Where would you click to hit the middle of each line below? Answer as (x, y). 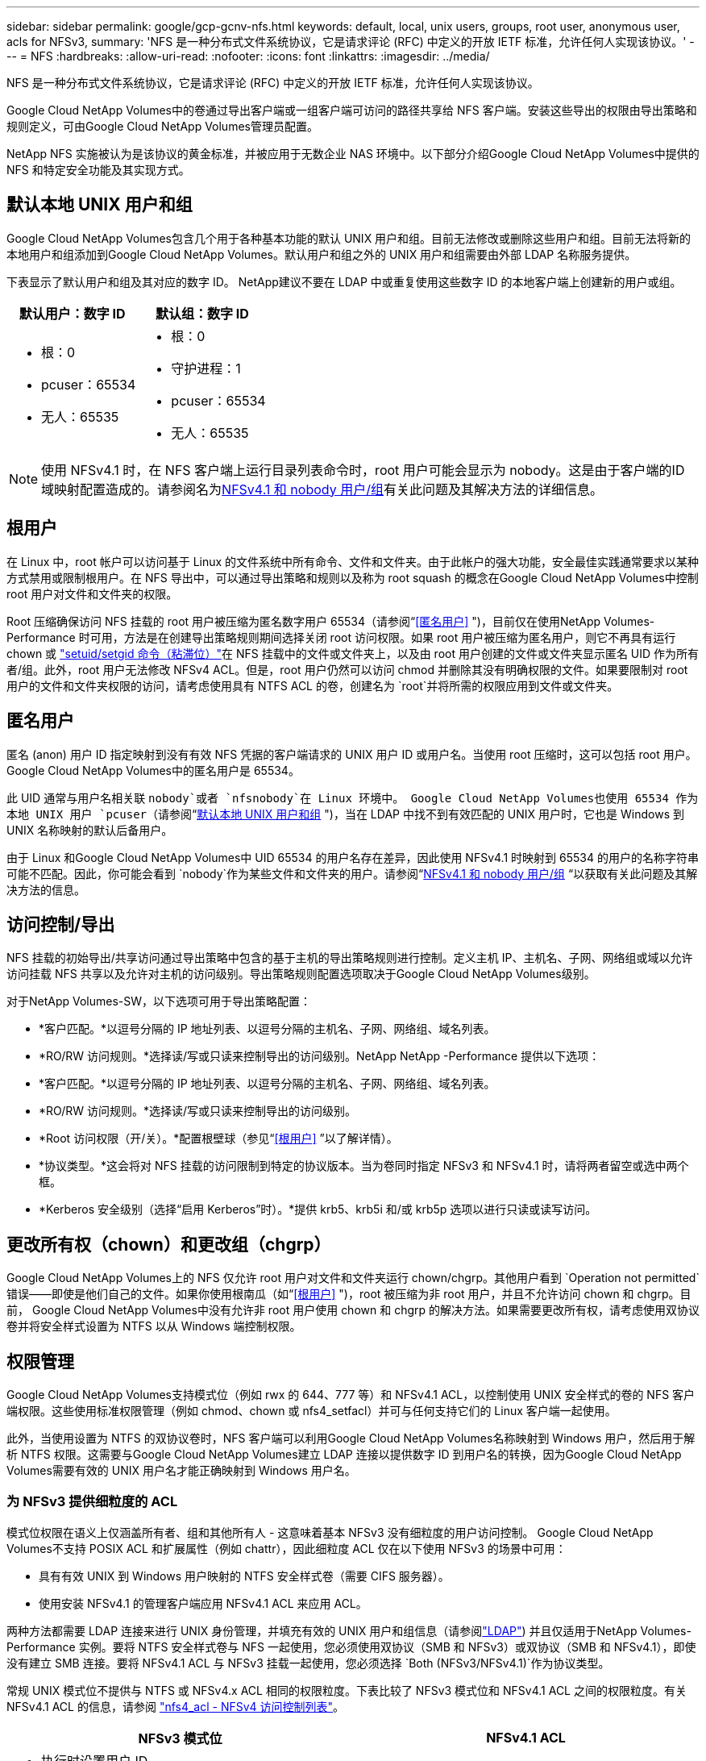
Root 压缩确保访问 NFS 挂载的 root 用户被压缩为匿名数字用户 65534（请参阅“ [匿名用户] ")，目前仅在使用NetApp (304, 621)
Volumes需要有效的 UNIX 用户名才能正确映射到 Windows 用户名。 (181, 1471)
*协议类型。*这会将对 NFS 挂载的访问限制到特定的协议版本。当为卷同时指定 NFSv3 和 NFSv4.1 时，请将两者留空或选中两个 (364, 1166)
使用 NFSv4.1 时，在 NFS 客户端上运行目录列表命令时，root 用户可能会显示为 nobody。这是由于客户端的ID (363, 470)
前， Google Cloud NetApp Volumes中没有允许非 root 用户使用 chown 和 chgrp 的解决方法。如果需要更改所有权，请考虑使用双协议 (353, 1310)
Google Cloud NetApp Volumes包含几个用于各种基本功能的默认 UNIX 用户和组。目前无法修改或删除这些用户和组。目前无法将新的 (349, 238)
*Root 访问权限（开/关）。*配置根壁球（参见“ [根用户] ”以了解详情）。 (218, 1139)
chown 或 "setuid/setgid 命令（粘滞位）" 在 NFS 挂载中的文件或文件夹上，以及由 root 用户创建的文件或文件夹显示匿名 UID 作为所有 (353, 653)
